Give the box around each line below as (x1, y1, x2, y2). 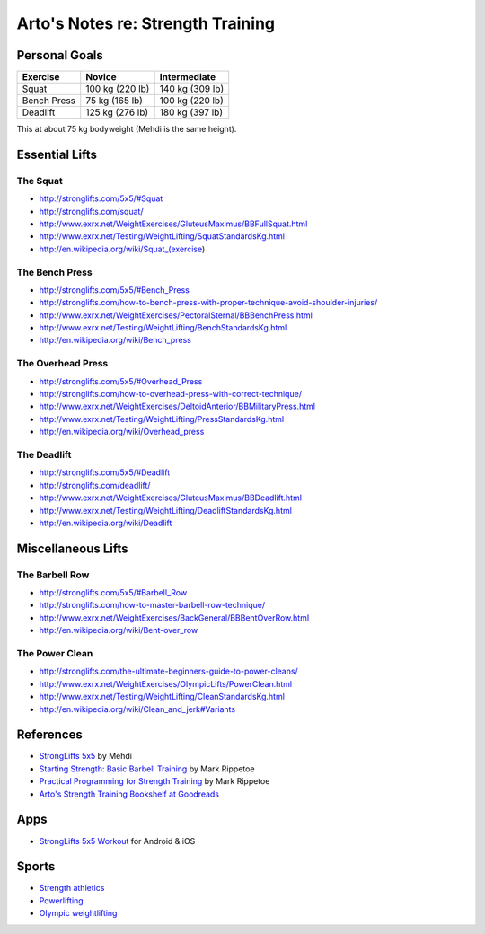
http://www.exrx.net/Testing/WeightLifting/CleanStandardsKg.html (39, 692, 285, 702)
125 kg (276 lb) (85, 106, 149, 119)
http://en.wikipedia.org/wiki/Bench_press (39, 335, 192, 346)
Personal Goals (16, 48, 103, 63)
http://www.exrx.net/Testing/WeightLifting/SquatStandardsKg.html (39, 231, 286, 242)
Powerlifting (39, 894, 84, 906)
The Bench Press (16, 266, 93, 278)
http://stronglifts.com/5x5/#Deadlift (39, 467, 171, 478)
